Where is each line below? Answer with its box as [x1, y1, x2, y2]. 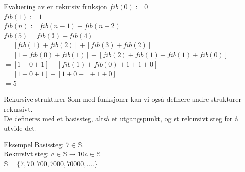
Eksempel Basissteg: [4, 139, 64, 149]
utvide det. [4, 123, 36, 133]
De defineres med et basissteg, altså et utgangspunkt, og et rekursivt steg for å [4, 113, 238, 123]
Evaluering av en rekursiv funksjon [4, 1, 107, 11]
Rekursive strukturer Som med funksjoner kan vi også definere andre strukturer [4, 94, 241, 104]
